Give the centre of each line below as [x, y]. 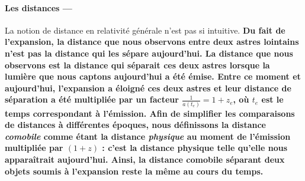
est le [272, 99]
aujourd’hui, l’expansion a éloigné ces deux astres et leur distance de [148, 88]
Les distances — [38, 7]
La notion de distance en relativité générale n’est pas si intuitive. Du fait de [145, 30]
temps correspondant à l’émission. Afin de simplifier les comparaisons [150, 113]
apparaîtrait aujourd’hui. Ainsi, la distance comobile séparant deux [145, 159]
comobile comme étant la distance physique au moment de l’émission [148, 136]
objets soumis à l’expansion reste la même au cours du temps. [134, 171]
